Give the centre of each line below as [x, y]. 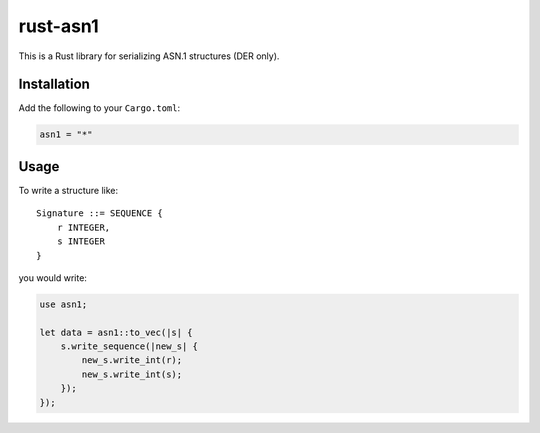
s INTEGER [80, 241]
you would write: [52, 277]
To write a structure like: [68, 190]
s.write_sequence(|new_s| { [129, 346]
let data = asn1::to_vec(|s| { [116, 332]
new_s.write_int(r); [132, 360]
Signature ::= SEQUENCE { [100, 213]
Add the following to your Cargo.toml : [99, 108]
